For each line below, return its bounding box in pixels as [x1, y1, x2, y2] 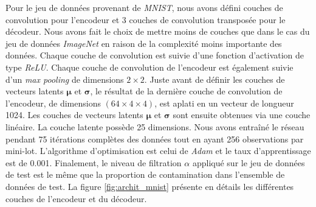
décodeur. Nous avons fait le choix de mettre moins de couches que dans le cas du [5, 25, 310, 38]
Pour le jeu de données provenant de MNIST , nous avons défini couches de [5, 1, 283, 13]
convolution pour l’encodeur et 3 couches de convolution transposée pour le [5, 13, 286, 26]
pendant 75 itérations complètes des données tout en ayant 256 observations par [5, 132, 304, 145]
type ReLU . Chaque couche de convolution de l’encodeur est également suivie [5, 60, 294, 73]
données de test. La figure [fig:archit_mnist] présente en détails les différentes [5, 180, 294, 192]
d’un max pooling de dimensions [5, 72, 124, 85]
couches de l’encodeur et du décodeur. [5, 192, 147, 205]
